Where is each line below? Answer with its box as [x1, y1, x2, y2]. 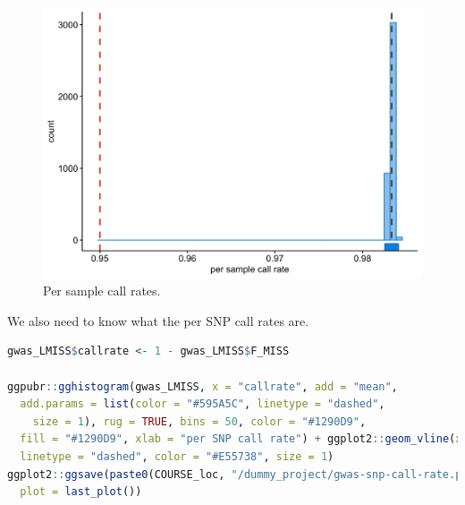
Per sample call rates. [43, 281, 161, 300]
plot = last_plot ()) [20, 485, 142, 499]
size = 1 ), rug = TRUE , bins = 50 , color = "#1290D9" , [32, 415, 367, 428]
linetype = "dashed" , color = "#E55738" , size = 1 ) [20, 450, 334, 464]
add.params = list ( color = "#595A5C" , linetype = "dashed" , [20, 398, 385, 411]
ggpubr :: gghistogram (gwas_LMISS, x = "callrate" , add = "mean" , [7, 380, 398, 393]
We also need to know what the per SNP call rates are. [7, 311, 309, 330]
